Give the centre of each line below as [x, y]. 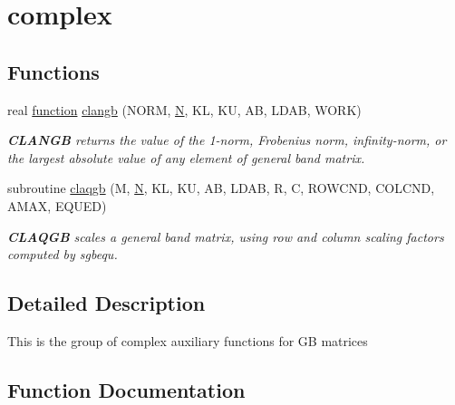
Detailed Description [106, 303]
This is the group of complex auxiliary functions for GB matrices [188, 340]
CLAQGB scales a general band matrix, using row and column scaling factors [226, 236]
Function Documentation [126, 389]
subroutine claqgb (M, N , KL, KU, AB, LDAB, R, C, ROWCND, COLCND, [221, 188]
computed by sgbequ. [63, 254]
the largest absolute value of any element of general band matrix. [186, 157]
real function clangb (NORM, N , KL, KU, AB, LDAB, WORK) [184, 109]
